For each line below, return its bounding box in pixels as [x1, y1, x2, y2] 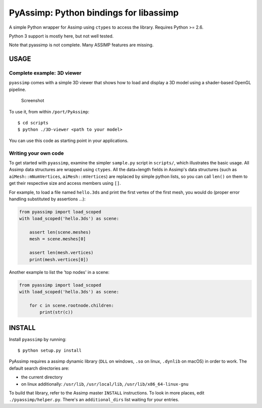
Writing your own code [9, 150, 64, 157]
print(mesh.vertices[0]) [29, 257, 89, 262]
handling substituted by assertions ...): [9, 196, 86, 202]
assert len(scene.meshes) [29, 230, 91, 235]
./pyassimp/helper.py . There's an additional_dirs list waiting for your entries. [9, 397, 180, 403]
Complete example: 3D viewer [9, 70, 82, 76]
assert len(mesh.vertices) [29, 250, 94, 255]
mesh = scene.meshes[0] [29, 236, 86, 242]
